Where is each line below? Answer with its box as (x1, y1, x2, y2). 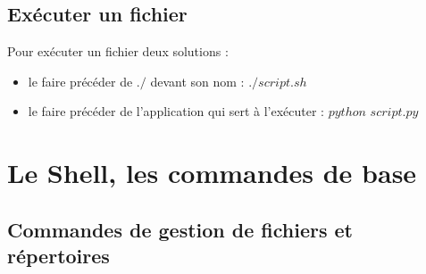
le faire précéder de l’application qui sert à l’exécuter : (28, 102, 325, 120)
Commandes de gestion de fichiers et (7, 215, 353, 243)
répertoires (7, 242, 110, 270)
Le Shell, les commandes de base (7, 154, 417, 191)
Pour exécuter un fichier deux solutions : (7, 42, 229, 61)
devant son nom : (150, 71, 245, 90)
